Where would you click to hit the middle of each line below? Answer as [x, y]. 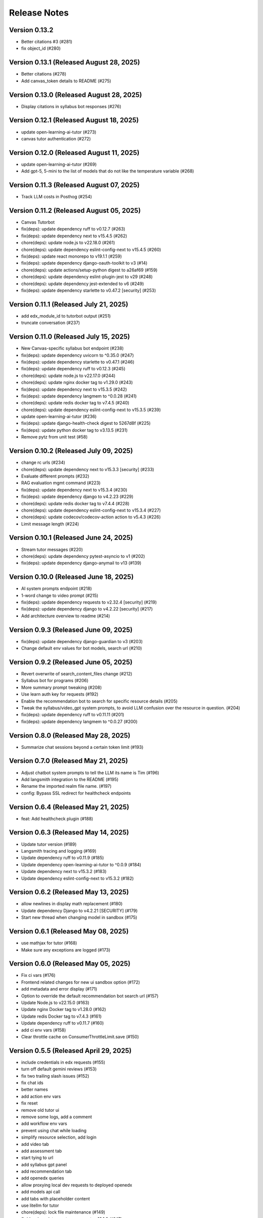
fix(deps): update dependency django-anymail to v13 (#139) [81, 563]
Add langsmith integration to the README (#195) [70, 779]
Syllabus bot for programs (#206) [55, 681]
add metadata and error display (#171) [59, 989]
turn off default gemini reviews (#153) [59, 1069]
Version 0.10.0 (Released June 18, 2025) [71, 577]
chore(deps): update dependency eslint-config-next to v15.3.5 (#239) [91, 410]
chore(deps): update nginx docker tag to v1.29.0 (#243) [77, 382]
